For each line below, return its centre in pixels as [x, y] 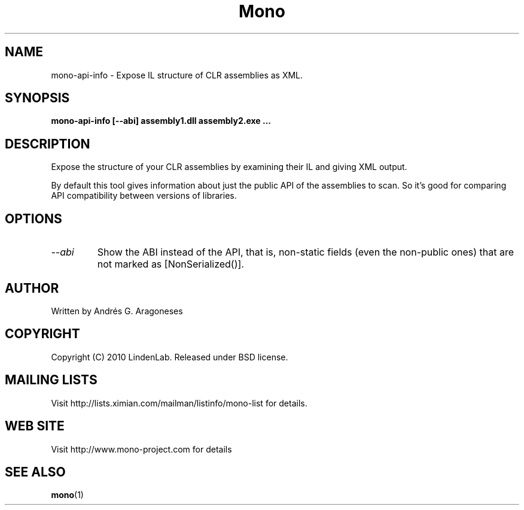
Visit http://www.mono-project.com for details [141, 449]
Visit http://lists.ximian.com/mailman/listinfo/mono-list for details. [179, 403]
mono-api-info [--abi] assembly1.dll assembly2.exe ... [161, 121]
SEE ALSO [35, 472]
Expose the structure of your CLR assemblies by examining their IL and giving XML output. [229, 167]
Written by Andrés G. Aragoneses [117, 311]
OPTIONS [33, 218]
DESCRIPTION [48, 144]
